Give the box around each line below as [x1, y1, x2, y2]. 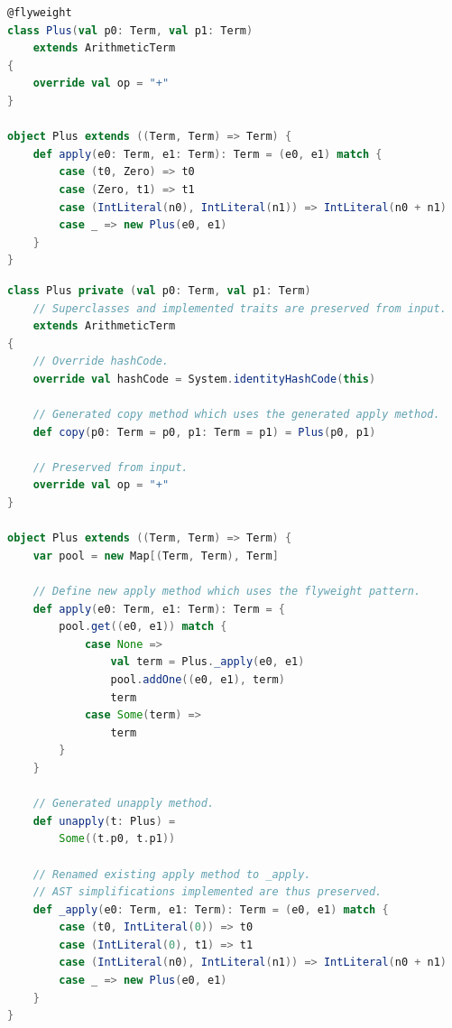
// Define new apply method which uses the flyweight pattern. [32, 585, 421, 597]
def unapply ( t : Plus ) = [32, 814, 176, 828]
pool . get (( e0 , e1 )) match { [59, 620, 227, 634]
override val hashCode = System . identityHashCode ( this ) [32, 372, 376, 385]
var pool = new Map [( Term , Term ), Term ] [32, 549, 279, 562]
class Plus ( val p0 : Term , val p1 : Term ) [7, 23, 254, 37]
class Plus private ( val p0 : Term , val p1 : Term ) [7, 283, 311, 297]
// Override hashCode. [32, 355, 169, 368]
